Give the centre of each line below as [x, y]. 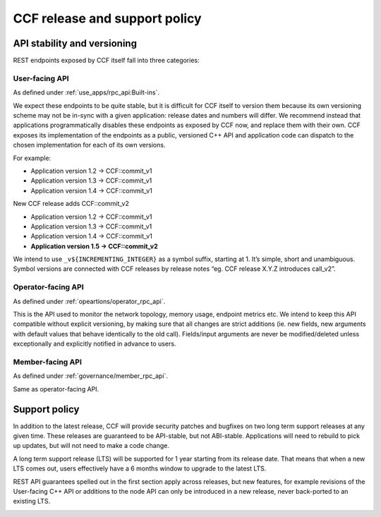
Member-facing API [48, 362]
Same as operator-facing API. [56, 389]
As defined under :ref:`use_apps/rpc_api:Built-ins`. [86, 92]
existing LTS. [32, 501]
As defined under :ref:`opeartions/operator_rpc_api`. [89, 301]
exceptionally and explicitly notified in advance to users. [95, 344]
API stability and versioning [75, 43]
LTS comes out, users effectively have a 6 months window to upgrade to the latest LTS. [140, 468]
